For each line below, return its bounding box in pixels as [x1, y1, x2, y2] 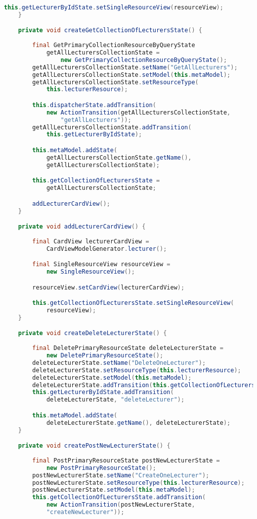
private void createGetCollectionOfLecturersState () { [18, 27, 202, 34]
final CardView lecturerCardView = [32, 237, 149, 245]
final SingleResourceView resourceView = [32, 261, 171, 268]
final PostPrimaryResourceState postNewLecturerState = [32, 457, 220, 464]
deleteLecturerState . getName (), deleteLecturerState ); [46, 419, 231, 426]
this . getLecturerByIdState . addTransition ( [32, 389, 174, 396]
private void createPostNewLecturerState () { [18, 442, 171, 450]
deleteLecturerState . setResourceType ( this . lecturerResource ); [32, 366, 241, 374]
